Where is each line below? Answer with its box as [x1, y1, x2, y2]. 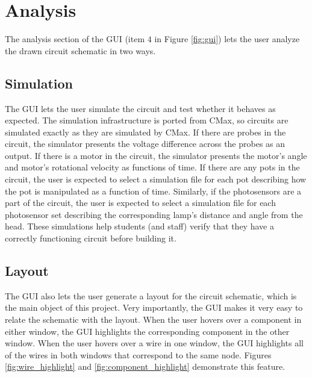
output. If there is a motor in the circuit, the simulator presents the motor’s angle [5, 149, 307, 161]
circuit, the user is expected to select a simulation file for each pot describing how [5, 173, 307, 185]
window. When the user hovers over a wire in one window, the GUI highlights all [5, 337, 304, 349]
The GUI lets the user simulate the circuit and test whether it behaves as [5, 102, 276, 114]
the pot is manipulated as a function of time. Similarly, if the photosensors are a [5, 184, 302, 197]
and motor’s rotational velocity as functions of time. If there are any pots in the [5, 161, 300, 173]
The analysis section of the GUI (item [5, 33, 145, 45]
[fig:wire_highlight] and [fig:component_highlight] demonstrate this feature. [5, 360, 285, 373]
